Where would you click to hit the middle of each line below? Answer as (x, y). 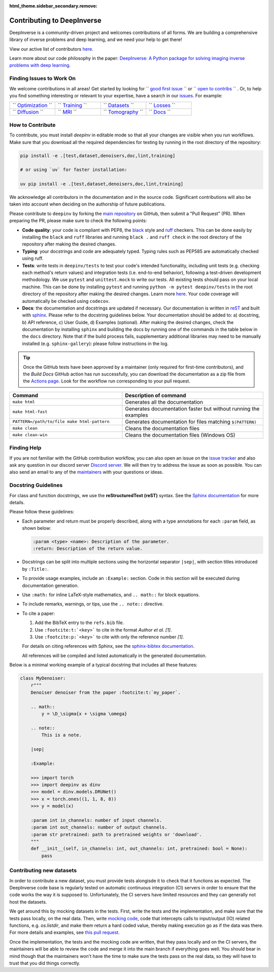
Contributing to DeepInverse (55, 20)
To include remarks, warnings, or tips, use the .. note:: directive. (93, 604)
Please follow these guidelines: (42, 512)
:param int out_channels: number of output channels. (99, 827)
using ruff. (33, 258)
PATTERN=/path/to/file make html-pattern (61, 422)
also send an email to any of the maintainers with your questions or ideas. (86, 472)
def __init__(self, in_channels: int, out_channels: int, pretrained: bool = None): (139, 849)
